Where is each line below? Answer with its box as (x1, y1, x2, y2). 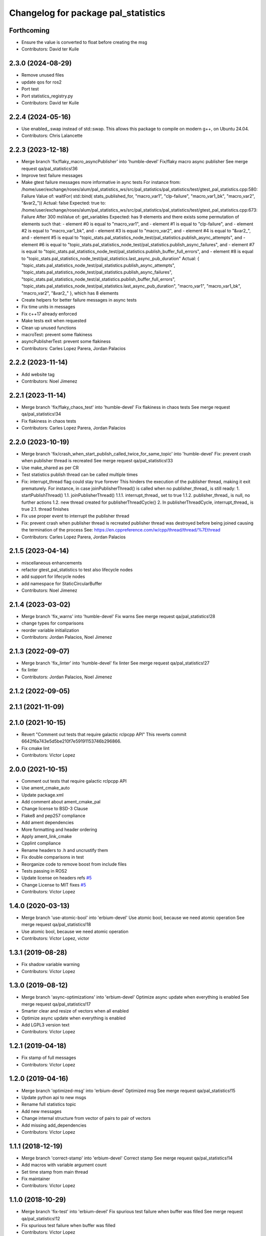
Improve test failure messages (21, 172, 83, 178)
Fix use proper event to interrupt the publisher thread (21, 513, 130, 519)
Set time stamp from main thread (21, 1169, 88, 1175)
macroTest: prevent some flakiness (21, 331, 93, 337)
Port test (21, 86, 39, 92)
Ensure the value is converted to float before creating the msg (21, 40, 147, 45)
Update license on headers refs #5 (21, 875, 92, 881)
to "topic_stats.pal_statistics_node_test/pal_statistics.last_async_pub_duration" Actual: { (21, 255, 199, 262)
